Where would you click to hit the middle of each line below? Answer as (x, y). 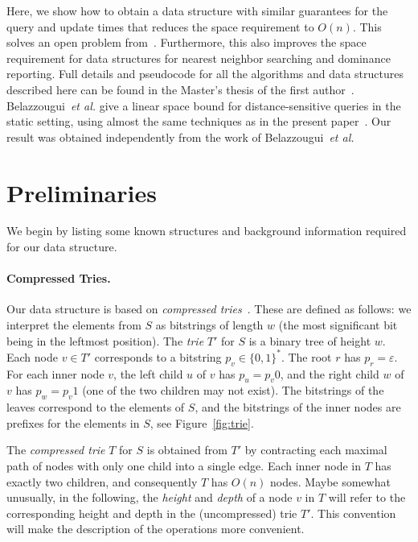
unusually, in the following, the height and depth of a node (150, 497)
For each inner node (55, 373)
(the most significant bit (338, 325)
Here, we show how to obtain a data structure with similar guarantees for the (197, 10)
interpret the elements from (74, 325)
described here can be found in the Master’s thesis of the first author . (180, 89)
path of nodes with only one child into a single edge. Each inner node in (184, 465)
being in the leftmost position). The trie (105, 340)
